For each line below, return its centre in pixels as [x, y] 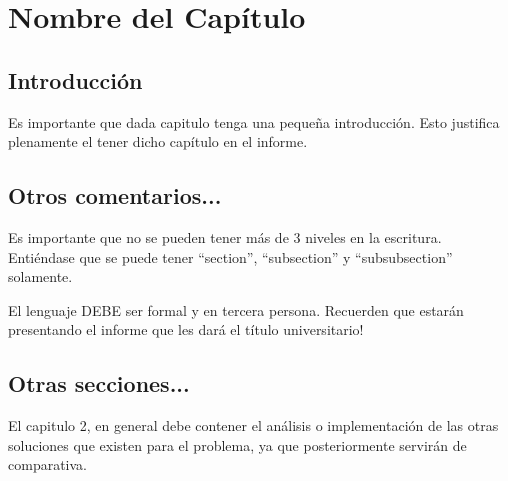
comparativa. [47, 464]
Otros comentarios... [115, 195]
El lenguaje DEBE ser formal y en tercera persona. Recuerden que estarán [236, 309]
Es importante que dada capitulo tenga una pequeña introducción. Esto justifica [254, 121]
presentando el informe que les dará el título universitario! [186, 329]
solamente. [40, 276]
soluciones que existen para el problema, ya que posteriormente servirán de [237, 444]
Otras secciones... [99, 383]
